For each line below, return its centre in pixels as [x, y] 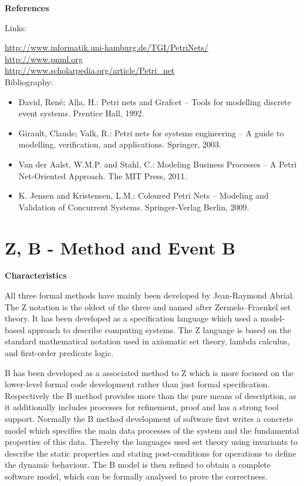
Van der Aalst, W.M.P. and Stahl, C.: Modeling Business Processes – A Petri [158, 164]
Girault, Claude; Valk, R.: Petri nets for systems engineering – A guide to [151, 133]
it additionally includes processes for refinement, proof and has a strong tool [142, 407]
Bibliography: [29, 81]
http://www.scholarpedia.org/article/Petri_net [90, 70]
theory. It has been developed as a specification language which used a [131, 318]
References [27, 8]
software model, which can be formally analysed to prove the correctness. [136, 476]
